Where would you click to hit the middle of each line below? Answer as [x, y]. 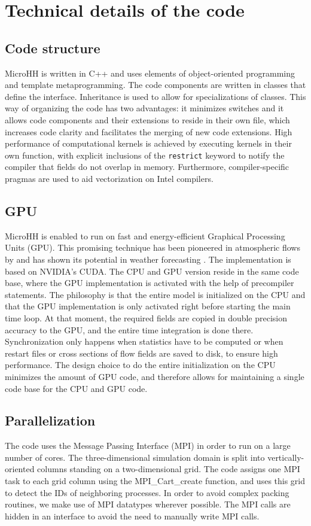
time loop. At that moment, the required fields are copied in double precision [146, 317]
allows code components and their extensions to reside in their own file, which [147, 119]
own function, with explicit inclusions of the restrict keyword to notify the [145, 155]
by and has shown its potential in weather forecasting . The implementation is [148, 259]
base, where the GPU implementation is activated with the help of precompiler [150, 283]
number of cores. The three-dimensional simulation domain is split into [135, 457]
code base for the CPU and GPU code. [76, 388]
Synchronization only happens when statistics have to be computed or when [144, 341]
